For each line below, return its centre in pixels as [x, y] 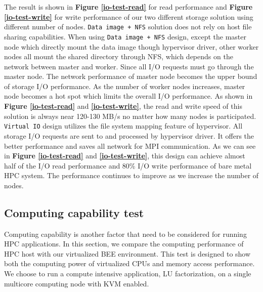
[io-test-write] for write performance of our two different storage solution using [129, 16]
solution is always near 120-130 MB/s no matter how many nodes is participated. [130, 116]
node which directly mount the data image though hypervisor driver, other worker [131, 46]
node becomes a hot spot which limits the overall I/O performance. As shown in [128, 96]
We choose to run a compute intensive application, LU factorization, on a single [128, 274]
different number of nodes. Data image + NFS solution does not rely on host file [128, 27]
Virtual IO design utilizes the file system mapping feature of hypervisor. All [123, 126]
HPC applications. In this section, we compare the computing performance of [124, 244]
